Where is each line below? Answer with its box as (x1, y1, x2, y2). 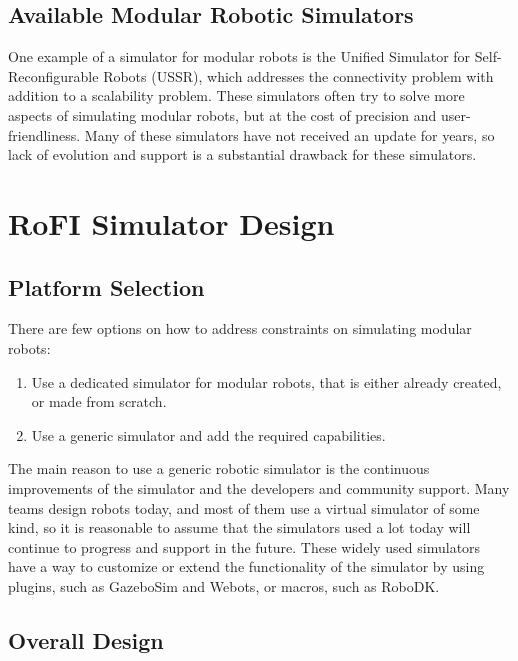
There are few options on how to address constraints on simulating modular (8, 318, 472, 339)
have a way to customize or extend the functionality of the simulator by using (8, 556, 485, 577)
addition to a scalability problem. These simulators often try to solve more (8, 85, 465, 106)
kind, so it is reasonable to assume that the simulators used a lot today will (8, 517, 471, 538)
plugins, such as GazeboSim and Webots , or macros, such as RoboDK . (8, 575, 440, 596)
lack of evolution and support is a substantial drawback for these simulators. (8, 144, 477, 165)
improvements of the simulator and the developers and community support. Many (8, 477, 510, 498)
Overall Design (8, 624, 164, 655)
